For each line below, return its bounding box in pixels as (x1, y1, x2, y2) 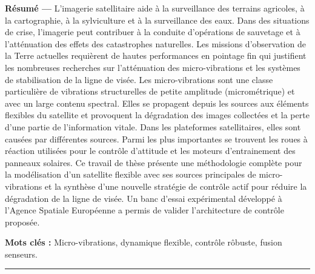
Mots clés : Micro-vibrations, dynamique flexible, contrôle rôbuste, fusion (5, 236, 282, 249)
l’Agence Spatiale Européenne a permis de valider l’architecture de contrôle (5, 204, 284, 216)
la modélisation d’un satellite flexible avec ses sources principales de (5, 168, 256, 181)
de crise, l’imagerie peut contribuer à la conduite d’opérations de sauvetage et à (5, 25, 300, 38)
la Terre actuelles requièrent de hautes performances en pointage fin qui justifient (5, 49, 307, 62)
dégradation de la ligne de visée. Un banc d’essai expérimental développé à (5, 192, 282, 204)
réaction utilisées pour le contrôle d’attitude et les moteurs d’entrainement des (5, 144, 296, 157)
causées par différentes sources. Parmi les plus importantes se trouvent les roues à (5, 132, 308, 145)
